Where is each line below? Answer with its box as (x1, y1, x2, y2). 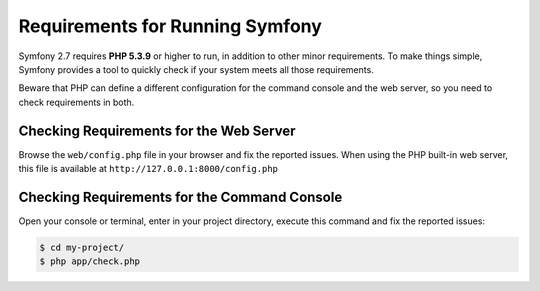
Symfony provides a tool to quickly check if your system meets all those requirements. (18, 63, 374, 75)
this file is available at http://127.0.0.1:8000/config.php (18, 163, 279, 175)
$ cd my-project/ (39, 241, 125, 253)
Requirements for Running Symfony (18, 15, 322, 37)
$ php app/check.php (39, 256, 140, 267)
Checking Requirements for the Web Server (18, 122, 296, 139)
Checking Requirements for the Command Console (18, 188, 343, 205)
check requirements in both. (18, 96, 135, 108)
